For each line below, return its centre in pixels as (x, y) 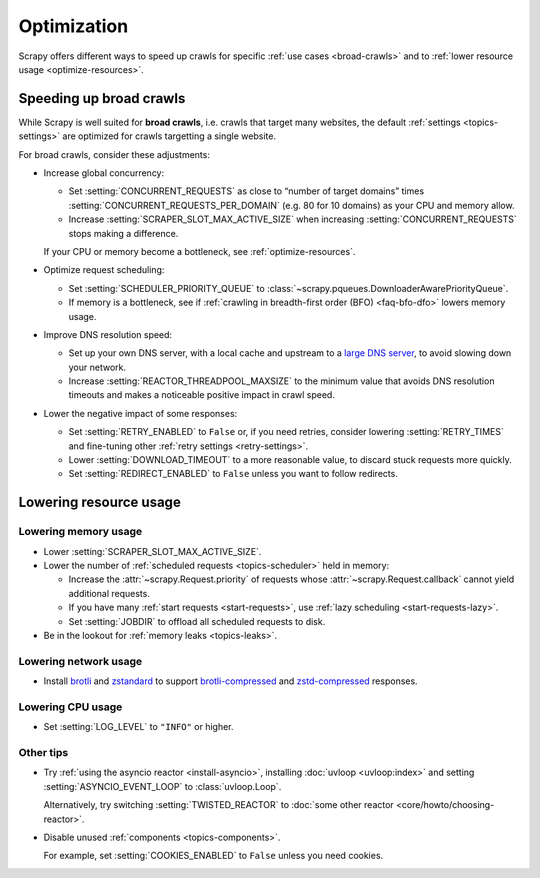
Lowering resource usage (100, 502)
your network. (97, 367)
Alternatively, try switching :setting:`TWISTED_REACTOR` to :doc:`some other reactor (218, 805)
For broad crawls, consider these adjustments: (114, 154)
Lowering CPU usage (70, 707)
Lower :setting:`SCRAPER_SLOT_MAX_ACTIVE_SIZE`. (152, 551)
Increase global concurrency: (104, 173)
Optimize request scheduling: (104, 270)
